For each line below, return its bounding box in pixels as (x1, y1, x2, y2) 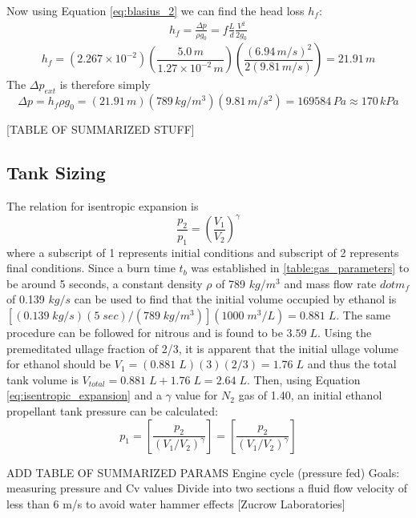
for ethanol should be (6, 355, 111, 372)
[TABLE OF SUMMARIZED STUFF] (6, 121, 195, 138)
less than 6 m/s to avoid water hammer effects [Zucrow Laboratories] (6, 495, 345, 512)
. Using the (317, 323, 372, 340)
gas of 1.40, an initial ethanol (238, 387, 382, 404)
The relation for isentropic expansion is (6, 198, 199, 215)
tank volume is (6, 371, 79, 387)
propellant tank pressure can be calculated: (6, 402, 218, 419)
